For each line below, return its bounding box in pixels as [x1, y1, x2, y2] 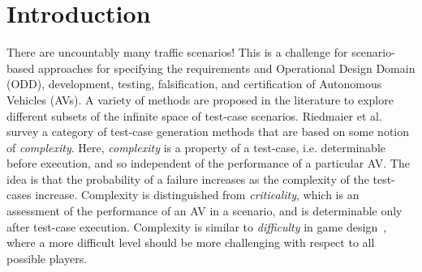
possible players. [6, 249, 88, 266]
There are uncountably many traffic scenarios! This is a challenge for [6, 44, 348, 61]
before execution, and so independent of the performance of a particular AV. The [6, 155, 410, 172]
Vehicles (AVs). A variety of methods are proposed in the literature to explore [6, 91, 394, 108]
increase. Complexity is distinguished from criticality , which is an [35, 186, 360, 203]
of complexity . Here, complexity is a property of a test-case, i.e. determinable [6, 138, 385, 155]
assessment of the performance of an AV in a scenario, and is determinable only [6, 202, 403, 219]
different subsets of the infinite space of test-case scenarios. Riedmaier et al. [6, 107, 382, 124]
